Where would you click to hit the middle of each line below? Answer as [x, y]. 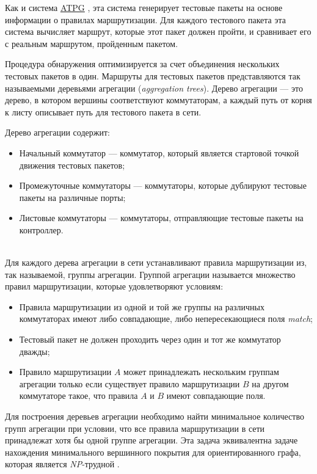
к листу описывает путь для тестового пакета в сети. [103, 111]
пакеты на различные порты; [72, 197]
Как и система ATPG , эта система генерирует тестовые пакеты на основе [144, 7]
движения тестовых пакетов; [72, 165]
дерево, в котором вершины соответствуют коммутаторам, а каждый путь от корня [158, 100]
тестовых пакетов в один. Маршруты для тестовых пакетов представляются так [153, 75]
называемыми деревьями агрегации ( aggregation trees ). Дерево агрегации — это [154, 88]
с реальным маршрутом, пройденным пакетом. [92, 43]
